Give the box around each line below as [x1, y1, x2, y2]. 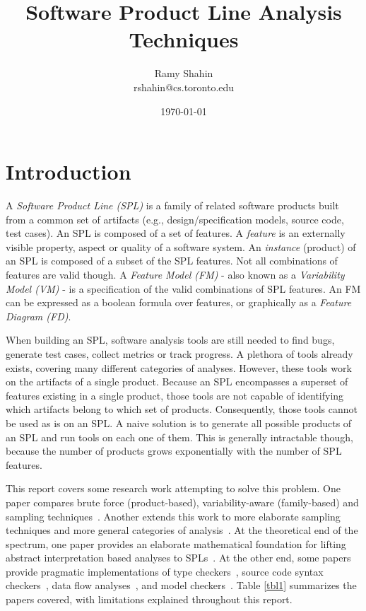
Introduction [6, 157, 131, 186]
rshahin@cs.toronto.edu [133, 79, 235, 94]
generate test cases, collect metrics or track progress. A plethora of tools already [6, 346, 353, 361]
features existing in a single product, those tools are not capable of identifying [6, 388, 344, 402]
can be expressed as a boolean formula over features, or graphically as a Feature [6, 295, 352, 310]
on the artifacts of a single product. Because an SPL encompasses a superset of [6, 374, 348, 389]
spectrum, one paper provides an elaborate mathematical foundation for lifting [6, 536, 346, 551]
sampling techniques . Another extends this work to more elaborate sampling [6, 508, 341, 523]
